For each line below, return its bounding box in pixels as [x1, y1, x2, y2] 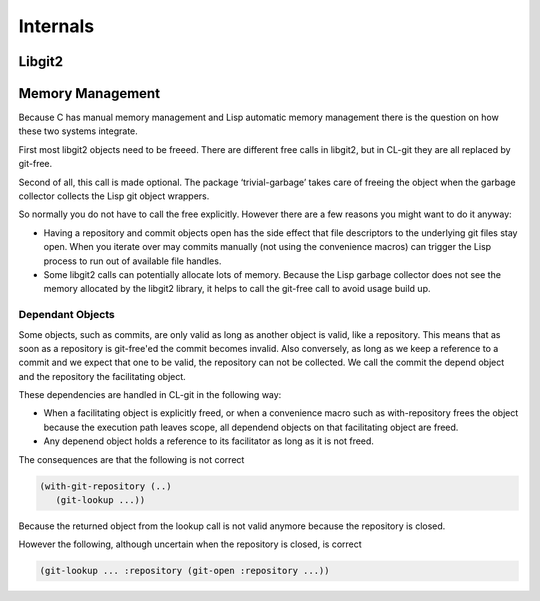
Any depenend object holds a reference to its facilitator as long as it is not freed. [43, 435, 375, 447]
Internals [18, 15, 95, 37]
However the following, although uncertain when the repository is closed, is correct [18, 538, 362, 550]
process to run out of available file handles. [43, 255, 222, 267]
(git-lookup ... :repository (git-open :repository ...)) [39, 565, 330, 577]
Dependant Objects [18, 308, 115, 322]
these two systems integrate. [18, 125, 139, 137]
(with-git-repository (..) [39, 480, 172, 492]
